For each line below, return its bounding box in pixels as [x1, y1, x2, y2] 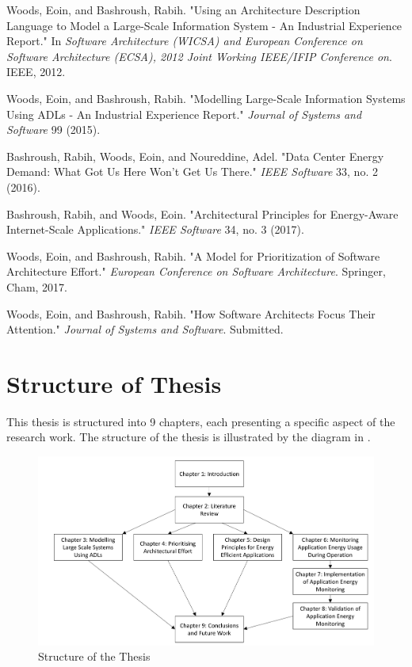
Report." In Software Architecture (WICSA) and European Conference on [6, 32, 363, 49]
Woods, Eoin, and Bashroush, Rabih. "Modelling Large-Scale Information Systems [6, 90, 406, 106]
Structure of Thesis [6, 367, 222, 399]
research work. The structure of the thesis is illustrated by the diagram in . [6, 429, 371, 445]
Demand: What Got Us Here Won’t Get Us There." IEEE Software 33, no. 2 [6, 163, 378, 180]
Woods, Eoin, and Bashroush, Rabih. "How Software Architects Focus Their [6, 305, 376, 322]
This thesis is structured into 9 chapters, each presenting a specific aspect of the [6, 413, 395, 429]
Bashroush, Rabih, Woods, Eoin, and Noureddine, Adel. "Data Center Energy [6, 147, 384, 164]
